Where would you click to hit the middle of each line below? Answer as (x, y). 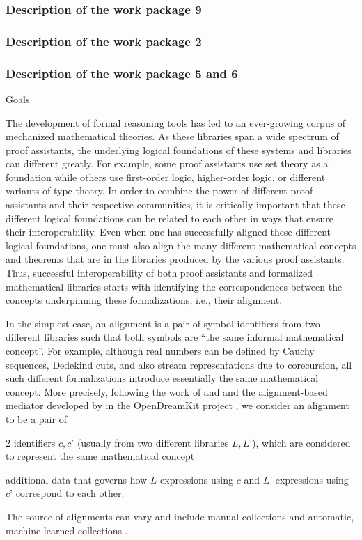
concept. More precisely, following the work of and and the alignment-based (167, 391)
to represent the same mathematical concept (100, 456)
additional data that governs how (77, 479)
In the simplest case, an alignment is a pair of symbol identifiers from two (163, 323)
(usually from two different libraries (153, 442)
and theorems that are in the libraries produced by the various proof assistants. (175, 259)
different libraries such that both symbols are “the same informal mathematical (175, 337)
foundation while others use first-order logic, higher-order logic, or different (166, 177)
